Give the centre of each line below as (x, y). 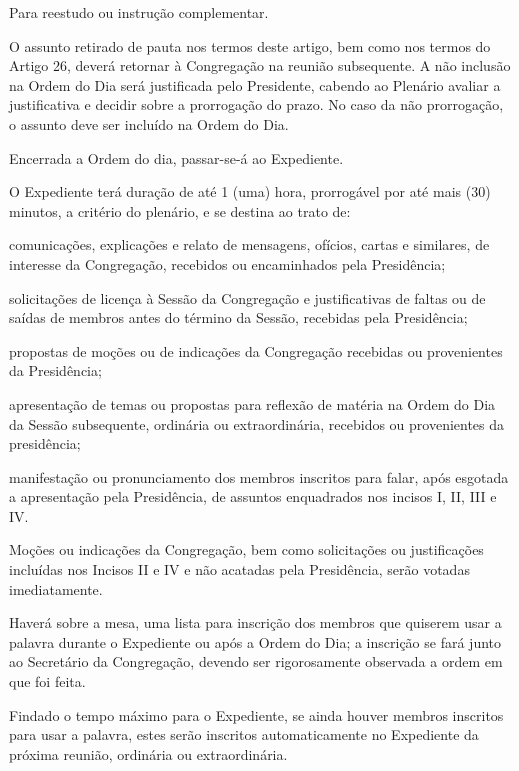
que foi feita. (47, 681)
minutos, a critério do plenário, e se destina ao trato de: (180, 210)
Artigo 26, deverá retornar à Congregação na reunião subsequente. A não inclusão (260, 65)
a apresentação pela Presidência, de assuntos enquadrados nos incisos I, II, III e (253, 496)
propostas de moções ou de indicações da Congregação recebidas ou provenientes (256, 350)
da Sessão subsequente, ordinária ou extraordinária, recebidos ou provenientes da (257, 423)
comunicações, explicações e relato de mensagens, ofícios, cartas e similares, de (249, 244)
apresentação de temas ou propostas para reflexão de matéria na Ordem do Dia (252, 403)
